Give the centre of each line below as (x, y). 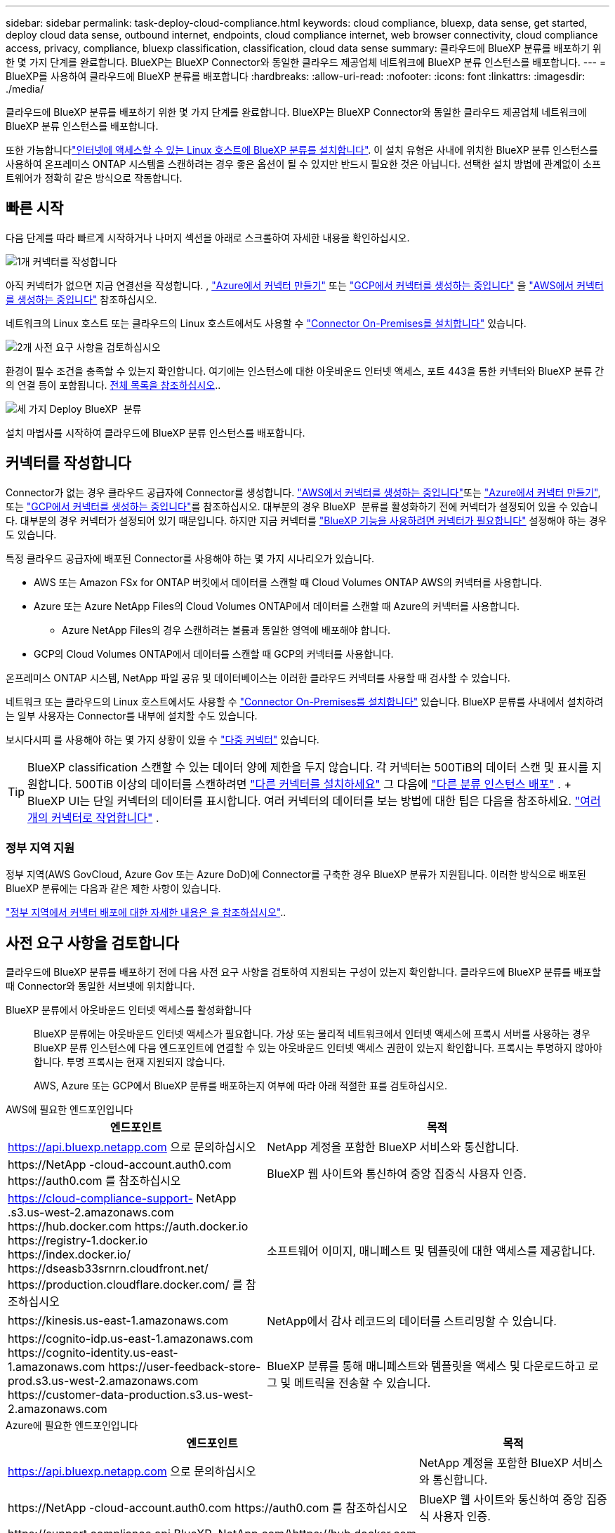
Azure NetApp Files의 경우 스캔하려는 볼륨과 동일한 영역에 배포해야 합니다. (226, 630)
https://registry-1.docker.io (78, 1241)
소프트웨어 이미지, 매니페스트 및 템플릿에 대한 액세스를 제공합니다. (431, 1251)
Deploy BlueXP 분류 (95, 409)
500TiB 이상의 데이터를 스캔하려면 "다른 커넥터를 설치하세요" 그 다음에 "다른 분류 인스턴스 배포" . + (323, 784)
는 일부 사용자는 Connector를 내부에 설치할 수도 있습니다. (132, 715)
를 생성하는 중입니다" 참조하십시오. (81, 299)
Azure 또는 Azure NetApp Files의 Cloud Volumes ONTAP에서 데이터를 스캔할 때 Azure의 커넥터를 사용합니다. (277, 606)
